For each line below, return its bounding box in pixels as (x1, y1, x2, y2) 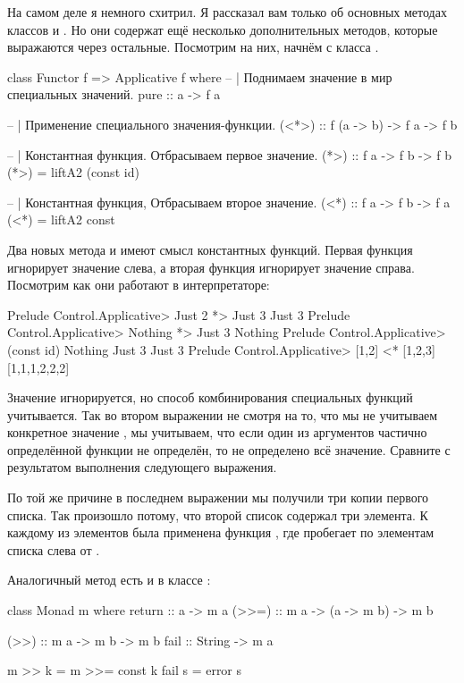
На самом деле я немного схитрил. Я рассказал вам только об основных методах (7, 3, 447, 21)
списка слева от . (7, 540, 100, 559)
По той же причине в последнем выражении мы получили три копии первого (7, 488, 429, 507)
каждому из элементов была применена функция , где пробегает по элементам (7, 523, 434, 542)
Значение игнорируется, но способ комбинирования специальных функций (7, 388, 413, 407)
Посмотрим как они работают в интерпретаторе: (7, 275, 270, 294)
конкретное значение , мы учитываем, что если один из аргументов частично (7, 423, 427, 442)
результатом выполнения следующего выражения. (7, 458, 277, 476)
